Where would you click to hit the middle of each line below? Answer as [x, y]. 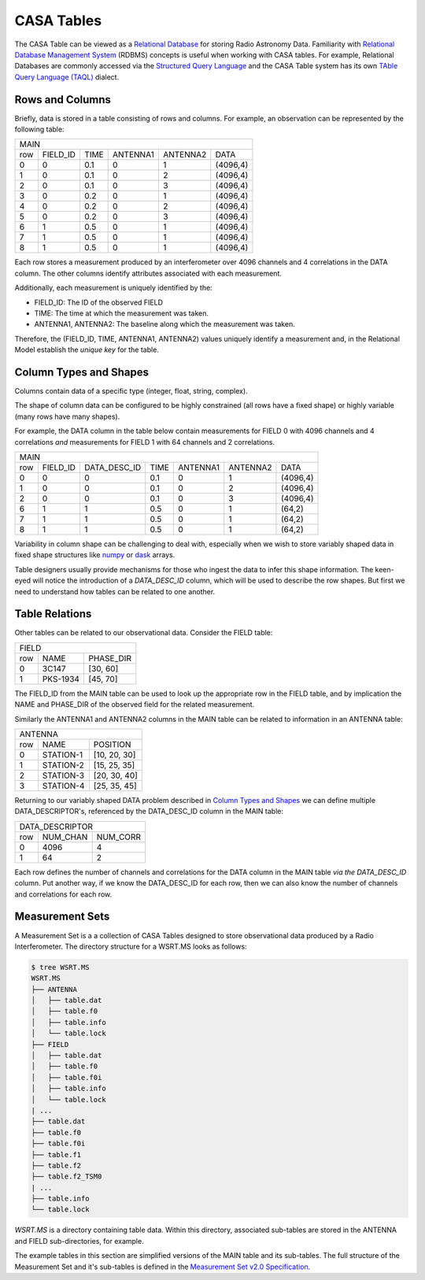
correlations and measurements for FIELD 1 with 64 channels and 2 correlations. [145, 442]
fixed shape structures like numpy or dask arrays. [95, 555]
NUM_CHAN [65, 837]
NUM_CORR [119, 837]
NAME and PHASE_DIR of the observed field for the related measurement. [135, 705]
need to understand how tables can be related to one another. [115, 591]
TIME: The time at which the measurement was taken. [121, 313]
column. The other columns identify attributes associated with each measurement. [148, 273]
